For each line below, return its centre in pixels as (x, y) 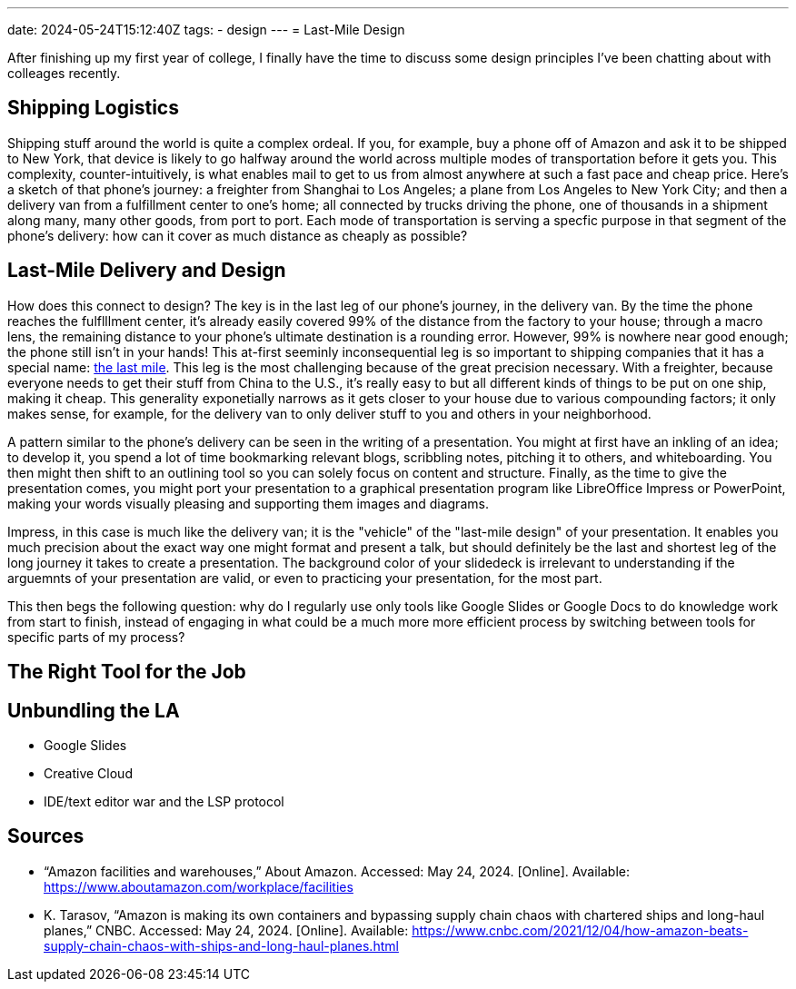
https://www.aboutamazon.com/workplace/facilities (199, 886)
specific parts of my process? (96, 637)
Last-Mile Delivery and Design (147, 271)
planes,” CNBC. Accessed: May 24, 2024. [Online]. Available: (226, 930)
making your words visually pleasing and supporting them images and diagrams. (248, 503)
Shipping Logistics (93, 108)
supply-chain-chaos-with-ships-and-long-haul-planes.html (221, 945)
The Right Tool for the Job (127, 672)
